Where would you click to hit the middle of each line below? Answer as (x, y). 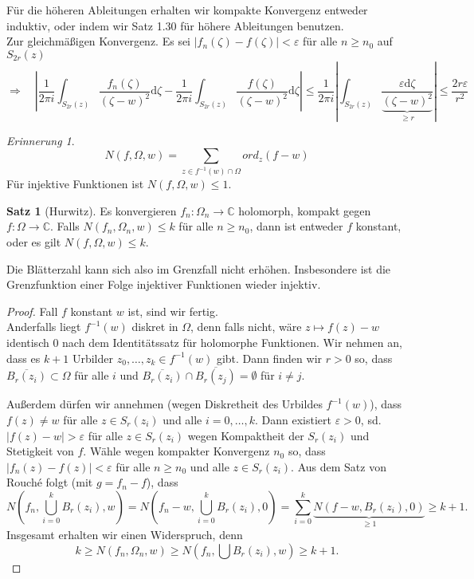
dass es (24, 358)
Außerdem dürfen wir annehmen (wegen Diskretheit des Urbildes (165, 404)
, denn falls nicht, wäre (246, 327)
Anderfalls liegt (44, 327)
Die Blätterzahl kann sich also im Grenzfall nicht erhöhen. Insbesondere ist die (199, 268)
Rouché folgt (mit (50, 482)
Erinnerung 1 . (41, 140)
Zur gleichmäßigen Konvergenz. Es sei (99, 41)
